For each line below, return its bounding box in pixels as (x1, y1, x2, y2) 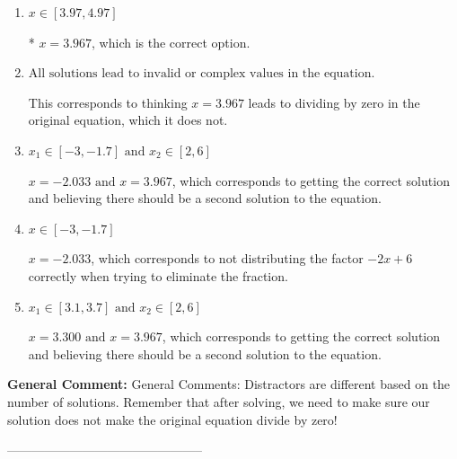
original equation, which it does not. (28, 110, 228, 129)
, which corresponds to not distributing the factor (91, 249, 364, 268)
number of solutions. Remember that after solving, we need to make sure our (7, 392, 430, 410)
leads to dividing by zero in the (248, 93, 420, 111)
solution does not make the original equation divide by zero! (7, 410, 338, 428)
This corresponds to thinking (28, 93, 188, 111)
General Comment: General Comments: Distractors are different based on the (7, 375, 451, 393)
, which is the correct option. (92, 32, 250, 51)
